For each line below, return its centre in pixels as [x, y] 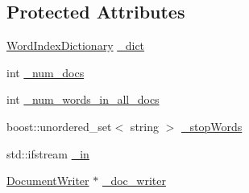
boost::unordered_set [59, 126]
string [144, 126]
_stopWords [212, 126]
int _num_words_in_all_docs [83, 99]
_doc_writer [134, 181]
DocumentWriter [48, 181]
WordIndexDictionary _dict [76, 45]
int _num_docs [46, 72]
